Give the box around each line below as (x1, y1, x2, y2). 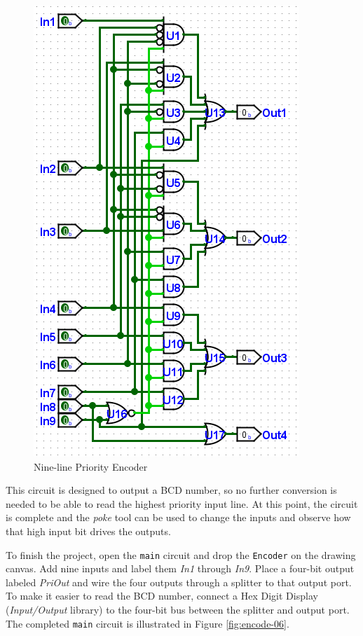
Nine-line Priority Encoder (34, 459, 148, 473)
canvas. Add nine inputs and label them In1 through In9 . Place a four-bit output (6, 561, 355, 576)
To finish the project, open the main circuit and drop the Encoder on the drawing (6, 547, 356, 562)
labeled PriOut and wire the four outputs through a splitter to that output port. (6, 574, 352, 589)
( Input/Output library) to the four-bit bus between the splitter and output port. (6, 602, 350, 616)
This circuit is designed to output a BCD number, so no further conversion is (6, 483, 337, 497)
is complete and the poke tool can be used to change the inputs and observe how (6, 510, 351, 525)
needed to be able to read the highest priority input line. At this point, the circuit (6, 496, 358, 511)
